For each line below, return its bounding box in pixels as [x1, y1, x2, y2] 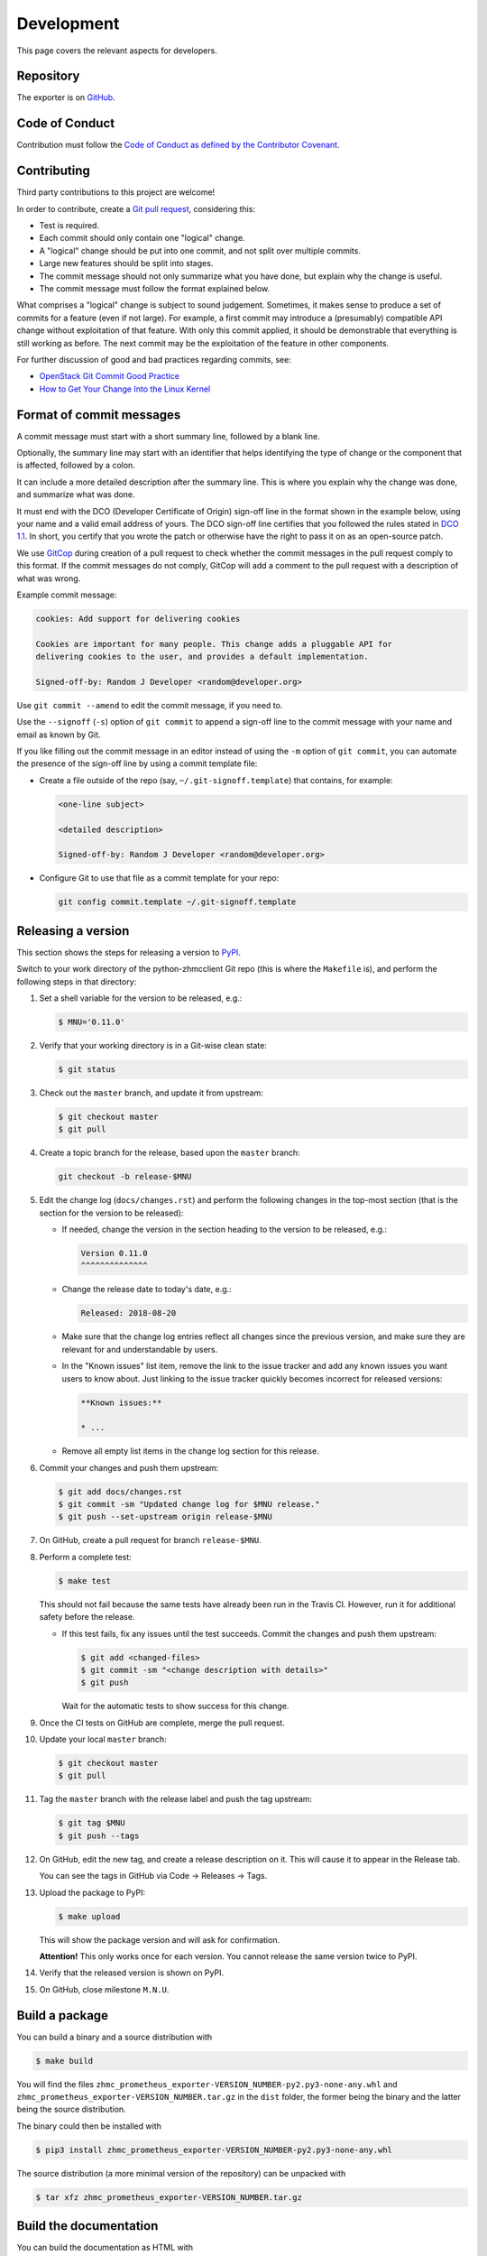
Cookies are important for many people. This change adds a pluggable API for [35, 639, 392, 649]
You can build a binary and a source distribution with [16, 2031, 213, 2042]
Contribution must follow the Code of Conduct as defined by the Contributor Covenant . [16, 140, 340, 151]
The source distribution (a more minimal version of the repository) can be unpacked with [16, 2168, 346, 2178]
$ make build [35, 2056, 94, 2066]
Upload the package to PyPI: [39, 1887, 146, 1898]
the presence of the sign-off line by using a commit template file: [16, 758, 258, 769]
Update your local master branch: [39, 1734, 167, 1745]
